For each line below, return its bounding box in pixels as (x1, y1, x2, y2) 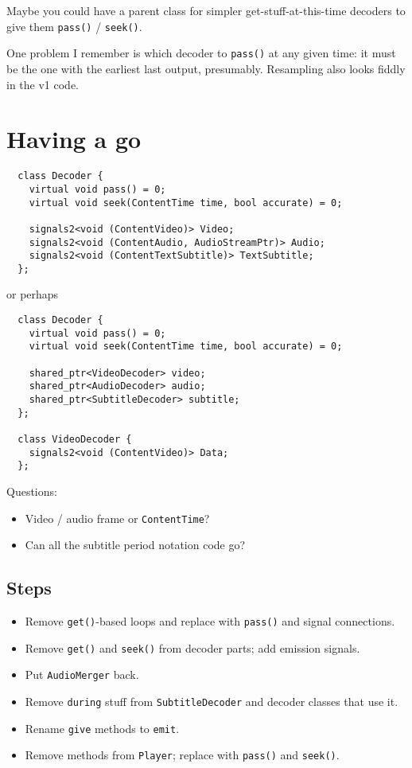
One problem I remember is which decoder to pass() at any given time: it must (6, 45, 396, 61)
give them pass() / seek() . (6, 18, 142, 34)
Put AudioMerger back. (25, 666, 139, 683)
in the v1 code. (6, 76, 79, 92)
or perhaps (6, 286, 59, 302)
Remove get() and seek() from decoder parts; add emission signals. (25, 639, 360, 656)
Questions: (6, 482, 57, 499)
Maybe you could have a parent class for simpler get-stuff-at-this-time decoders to (6, 2, 406, 18)
